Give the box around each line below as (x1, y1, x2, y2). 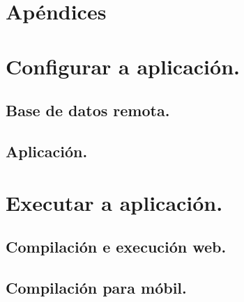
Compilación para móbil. (6, 276, 187, 298)
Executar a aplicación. (6, 188, 223, 216)
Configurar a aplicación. (6, 51, 240, 80)
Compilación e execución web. (6, 236, 227, 257)
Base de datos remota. (6, 100, 170, 121)
